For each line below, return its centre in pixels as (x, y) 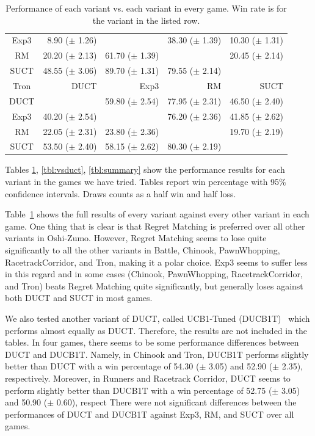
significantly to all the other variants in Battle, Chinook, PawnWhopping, (143, 250)
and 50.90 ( (26, 402)
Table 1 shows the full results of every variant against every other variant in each (157, 214)
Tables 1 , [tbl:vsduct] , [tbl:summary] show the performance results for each (145, 169)
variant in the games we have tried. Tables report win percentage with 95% (146, 182)
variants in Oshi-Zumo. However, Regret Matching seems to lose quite (136, 238)
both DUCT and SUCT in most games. (79, 298)
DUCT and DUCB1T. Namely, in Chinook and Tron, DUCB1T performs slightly (157, 354)
